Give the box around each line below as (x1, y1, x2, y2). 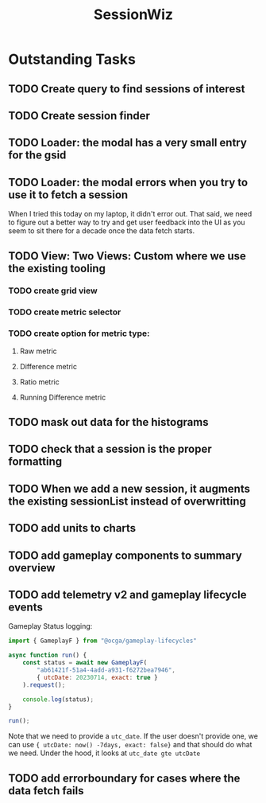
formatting (8, 455, 63, 469)
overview (8, 561, 56, 575)
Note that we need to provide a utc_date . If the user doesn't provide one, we (8, 731, 258, 741)
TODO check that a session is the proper (8, 442, 212, 456)
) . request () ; (22, 680, 66, 689)
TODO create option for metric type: (8, 328, 150, 339)
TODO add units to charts (8, 521, 137, 535)
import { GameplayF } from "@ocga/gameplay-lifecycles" (8, 637, 197, 645)
